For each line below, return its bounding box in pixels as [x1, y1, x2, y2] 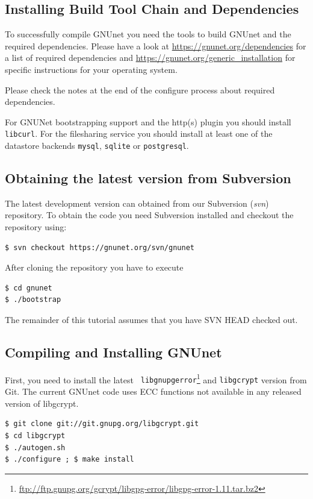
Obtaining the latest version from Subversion [5, 169, 291, 187]
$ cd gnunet [5, 283, 52, 292]
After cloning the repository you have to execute [5, 261, 184, 274]
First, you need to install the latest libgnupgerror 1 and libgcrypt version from [5, 371, 307, 386]
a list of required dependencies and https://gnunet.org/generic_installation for [5, 51, 296, 64]
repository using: [5, 221, 67, 233]
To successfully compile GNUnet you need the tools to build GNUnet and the [5, 28, 291, 40]
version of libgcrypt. [5, 397, 79, 409]
